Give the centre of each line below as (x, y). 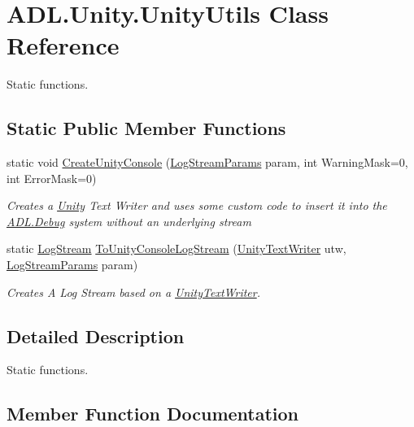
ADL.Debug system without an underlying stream (129, 221)
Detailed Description (96, 335)
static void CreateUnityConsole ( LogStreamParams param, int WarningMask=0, (207, 162)
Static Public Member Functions (146, 128)
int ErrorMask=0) (52, 178)
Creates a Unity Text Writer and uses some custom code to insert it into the (197, 205)
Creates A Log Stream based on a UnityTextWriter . (134, 292)
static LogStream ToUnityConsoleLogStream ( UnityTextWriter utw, (176, 248)
